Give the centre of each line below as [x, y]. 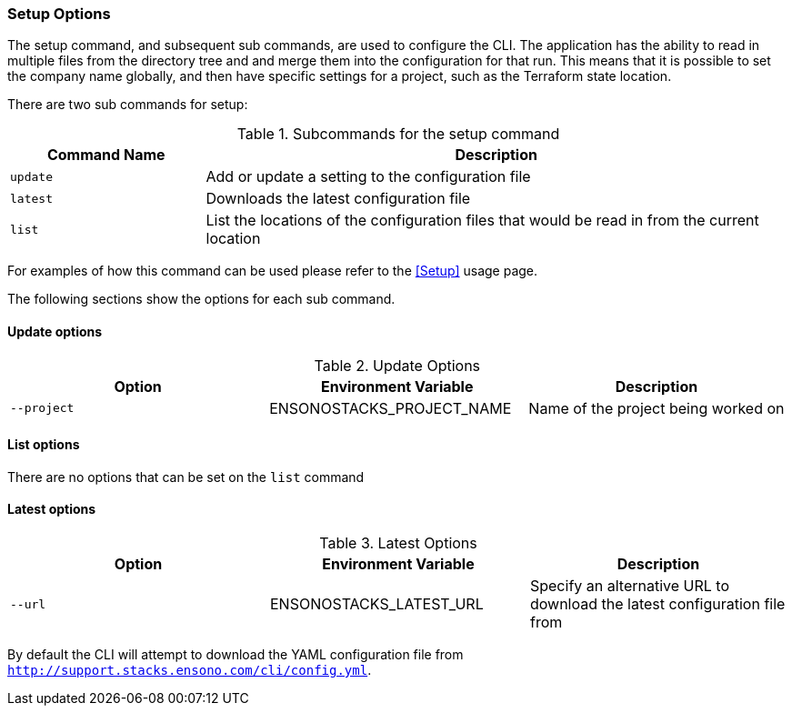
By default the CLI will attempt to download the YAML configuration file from [236, 655]
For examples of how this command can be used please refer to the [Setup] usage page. [273, 271]
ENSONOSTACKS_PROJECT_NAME [391, 408]
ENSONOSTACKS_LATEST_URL [376, 604]
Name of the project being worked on [657, 408]
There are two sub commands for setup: [128, 105]
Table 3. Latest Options [398, 543]
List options [44, 445]
